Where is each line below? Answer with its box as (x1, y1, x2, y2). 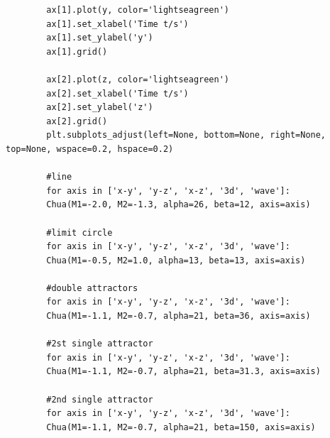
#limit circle (46, 227, 113, 238)
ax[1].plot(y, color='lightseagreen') (46, 5, 229, 15)
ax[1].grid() (46, 46, 108, 57)
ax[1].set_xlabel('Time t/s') (46, 18, 189, 29)
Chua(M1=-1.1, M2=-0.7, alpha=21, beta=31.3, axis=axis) (46, 366, 321, 377)
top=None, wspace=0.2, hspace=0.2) (6, 143, 174, 154)
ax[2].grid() (46, 116, 108, 126)
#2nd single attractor (46, 394, 153, 405)
